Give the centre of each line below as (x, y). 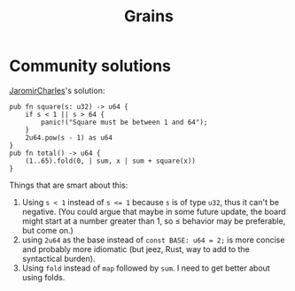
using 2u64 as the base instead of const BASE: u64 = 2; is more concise (153, 240)
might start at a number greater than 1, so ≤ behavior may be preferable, (154, 221)
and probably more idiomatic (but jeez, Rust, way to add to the (136, 249)
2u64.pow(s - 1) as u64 (69, 138)
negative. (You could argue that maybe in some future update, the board (154, 211)
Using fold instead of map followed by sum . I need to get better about (146, 268)
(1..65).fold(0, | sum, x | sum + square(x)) (111, 161)
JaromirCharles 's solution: (57, 90)
